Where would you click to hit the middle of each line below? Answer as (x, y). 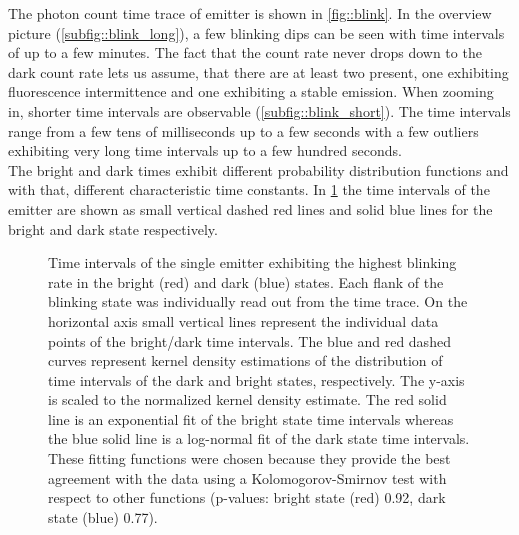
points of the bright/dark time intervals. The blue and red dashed (249, 340)
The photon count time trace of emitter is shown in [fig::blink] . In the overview (250, 13)
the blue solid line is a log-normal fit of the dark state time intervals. (259, 438)
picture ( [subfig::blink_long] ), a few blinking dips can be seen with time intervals (256, 32)
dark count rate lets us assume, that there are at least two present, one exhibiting (258, 71)
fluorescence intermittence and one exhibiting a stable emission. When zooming (251, 91)
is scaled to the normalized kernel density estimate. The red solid (247, 399)
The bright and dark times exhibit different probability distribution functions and (258, 169)
